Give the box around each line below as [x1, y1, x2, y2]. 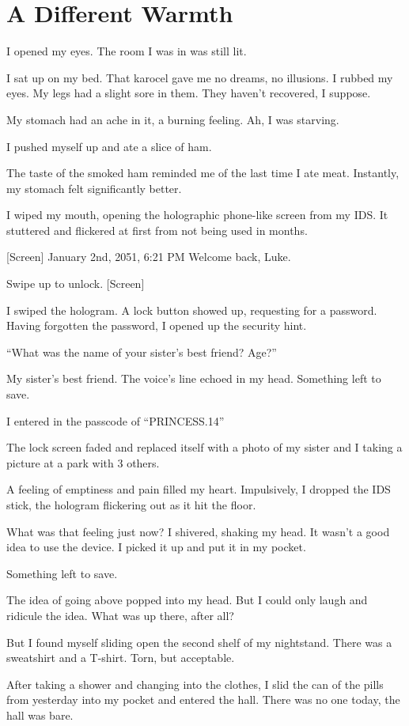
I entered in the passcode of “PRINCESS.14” [6, 412, 225, 429]
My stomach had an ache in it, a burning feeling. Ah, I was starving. [6, 111, 339, 127]
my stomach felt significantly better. [6, 180, 182, 196]
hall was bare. [6, 706, 74, 723]
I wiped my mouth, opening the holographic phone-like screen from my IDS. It [6, 206, 388, 223]
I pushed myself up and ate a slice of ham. [6, 138, 212, 154]
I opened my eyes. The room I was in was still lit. [6, 43, 247, 59]
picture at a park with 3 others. [6, 454, 160, 471]
